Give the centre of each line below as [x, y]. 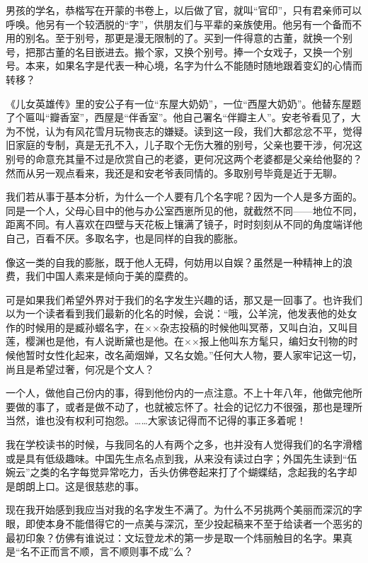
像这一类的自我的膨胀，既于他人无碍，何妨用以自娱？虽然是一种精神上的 [174, 262]
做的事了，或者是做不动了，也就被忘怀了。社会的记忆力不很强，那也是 [179, 406]
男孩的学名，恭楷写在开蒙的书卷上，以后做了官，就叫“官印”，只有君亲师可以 [184, 10]
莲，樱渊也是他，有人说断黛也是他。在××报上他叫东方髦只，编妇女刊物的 [177, 341]
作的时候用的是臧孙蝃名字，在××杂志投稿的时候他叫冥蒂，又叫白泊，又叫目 [182, 327]
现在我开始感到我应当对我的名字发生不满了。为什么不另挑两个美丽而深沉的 [179, 510]
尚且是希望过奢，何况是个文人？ [80, 369]
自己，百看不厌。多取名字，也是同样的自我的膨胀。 [125, 238]
